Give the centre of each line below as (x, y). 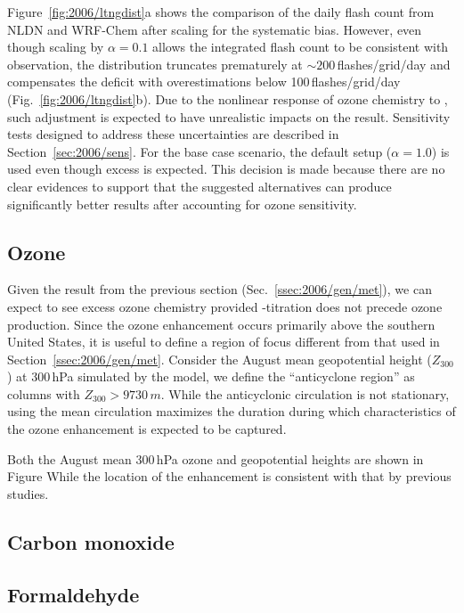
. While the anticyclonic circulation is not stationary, (305, 393)
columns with (44, 393)
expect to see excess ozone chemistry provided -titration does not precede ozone (225, 306)
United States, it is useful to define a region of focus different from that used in (224, 342)
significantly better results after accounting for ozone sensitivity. (182, 204)
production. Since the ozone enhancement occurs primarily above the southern (221, 324)
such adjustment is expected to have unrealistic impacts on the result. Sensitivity (229, 116)
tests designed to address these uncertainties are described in (173, 134)
